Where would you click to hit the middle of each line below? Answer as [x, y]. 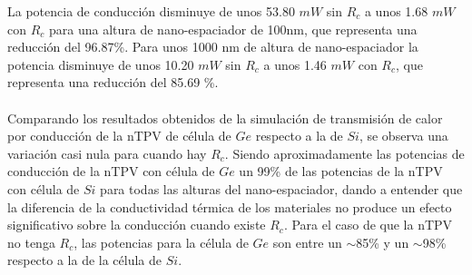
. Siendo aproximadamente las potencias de [344, 153]
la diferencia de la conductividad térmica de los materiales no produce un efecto [230, 206]
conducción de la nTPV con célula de [111, 171]
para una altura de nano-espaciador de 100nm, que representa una [233, 29]
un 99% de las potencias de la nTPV [341, 171]
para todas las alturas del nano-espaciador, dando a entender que [281, 188]
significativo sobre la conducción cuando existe [137, 225]
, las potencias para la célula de [161, 242]
